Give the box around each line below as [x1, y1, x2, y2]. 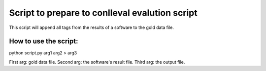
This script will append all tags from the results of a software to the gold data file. [9, 24, 174, 30]
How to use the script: [9, 37, 78, 46]
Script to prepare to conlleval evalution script [9, 7, 198, 18]
